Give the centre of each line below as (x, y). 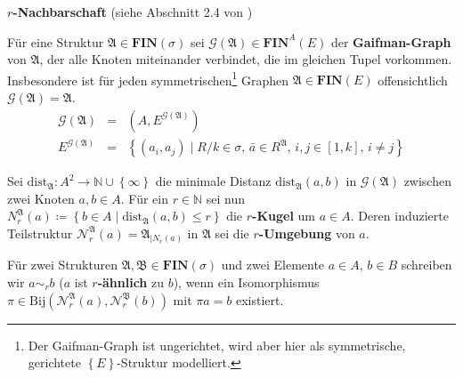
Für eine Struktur (56, 41)
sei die (232, 233)
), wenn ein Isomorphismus (246, 282)
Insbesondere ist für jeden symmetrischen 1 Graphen (148, 78)
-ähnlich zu (130, 282)
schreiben (426, 265)
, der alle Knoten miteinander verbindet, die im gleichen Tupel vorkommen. (246, 59)
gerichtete (54, 362)
